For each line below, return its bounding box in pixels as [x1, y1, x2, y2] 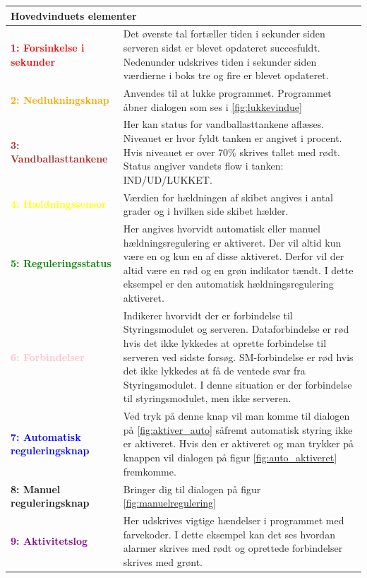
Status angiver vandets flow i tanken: [123, 158, 284, 173]
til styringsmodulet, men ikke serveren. [123, 391, 291, 406]
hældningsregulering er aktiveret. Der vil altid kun [123, 235, 342, 249]
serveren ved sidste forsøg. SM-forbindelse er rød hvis [123, 349, 354, 364]
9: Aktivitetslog [11, 533, 88, 548]
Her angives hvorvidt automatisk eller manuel [123, 221, 320, 236]
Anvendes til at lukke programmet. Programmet [123, 85, 332, 100]
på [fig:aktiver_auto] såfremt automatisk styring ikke [123, 422, 353, 437]
